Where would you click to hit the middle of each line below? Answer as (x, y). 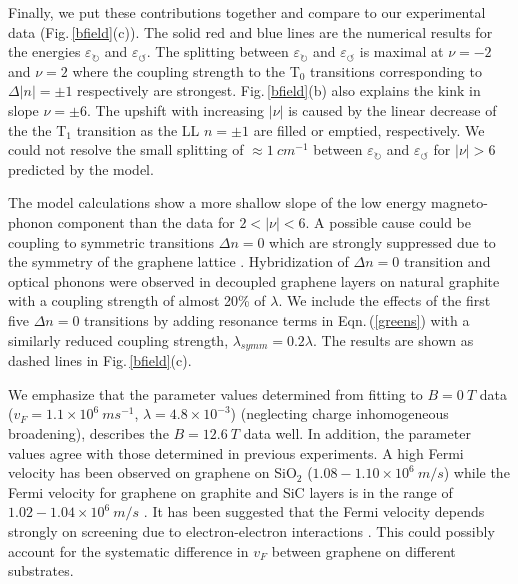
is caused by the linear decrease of (392, 109)
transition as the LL (138, 129)
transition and (447, 261)
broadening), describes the (88, 433)
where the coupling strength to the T (186, 70)
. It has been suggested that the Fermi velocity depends (314, 511)
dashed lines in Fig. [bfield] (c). (100, 360)
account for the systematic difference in (128, 550)
